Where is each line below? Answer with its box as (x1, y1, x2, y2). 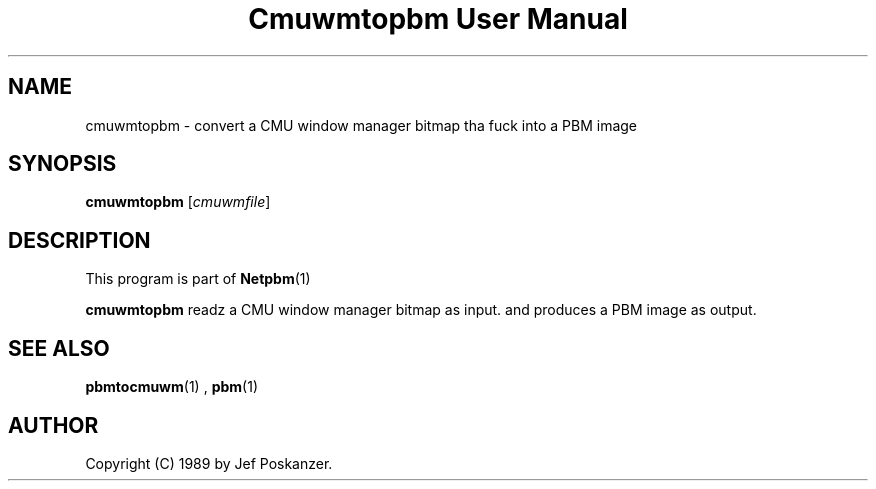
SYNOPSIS (8, 151, 117, 177)
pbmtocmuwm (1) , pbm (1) (85, 378, 258, 396)
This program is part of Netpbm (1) (85, 270, 311, 288)
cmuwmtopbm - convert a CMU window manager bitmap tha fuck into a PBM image (85, 116, 638, 134)
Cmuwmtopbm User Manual (248, 2, 628, 36)
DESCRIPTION (8, 227, 151, 253)
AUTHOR (8, 412, 99, 438)
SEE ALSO (8, 335, 110, 361)
